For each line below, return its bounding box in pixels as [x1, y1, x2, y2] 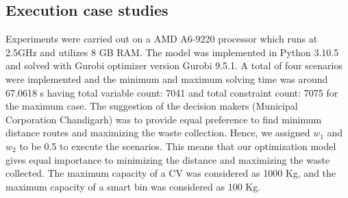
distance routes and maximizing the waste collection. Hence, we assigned [5, 125, 310, 140]
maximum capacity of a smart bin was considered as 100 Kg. [5, 179, 261, 193]
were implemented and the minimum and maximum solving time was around [5, 71, 328, 86]
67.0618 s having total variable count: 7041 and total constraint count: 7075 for [5, 85, 338, 99]
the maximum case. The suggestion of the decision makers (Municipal [5, 99, 298, 113]
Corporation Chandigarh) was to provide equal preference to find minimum [5, 112, 322, 126]
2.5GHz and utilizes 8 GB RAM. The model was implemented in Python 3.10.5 [5, 45, 339, 59]
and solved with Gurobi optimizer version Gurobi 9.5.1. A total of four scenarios [5, 58, 343, 73]
